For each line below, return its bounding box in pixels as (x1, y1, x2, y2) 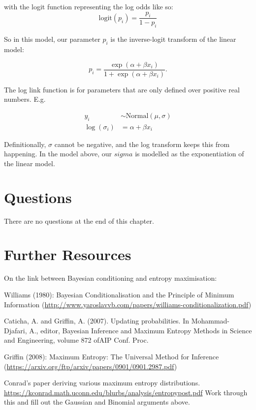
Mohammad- (191, 316, 230, 326)
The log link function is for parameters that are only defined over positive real (4, 84, 240, 94)
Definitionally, (4, 139, 46, 149)
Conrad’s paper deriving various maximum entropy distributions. (4, 378, 200, 388)
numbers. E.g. (4, 94, 46, 104)
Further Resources (4, 244, 131, 264)
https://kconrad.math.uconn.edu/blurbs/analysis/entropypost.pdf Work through (4, 387, 248, 397)
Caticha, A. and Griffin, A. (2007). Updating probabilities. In (4, 316, 189, 326)
